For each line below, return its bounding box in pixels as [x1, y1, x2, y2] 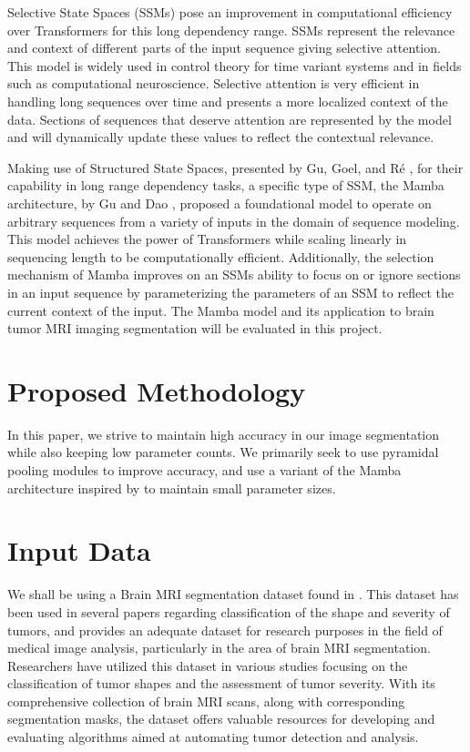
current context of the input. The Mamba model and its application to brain [7, 300, 434, 320]
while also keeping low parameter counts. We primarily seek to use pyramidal [7, 442, 439, 462]
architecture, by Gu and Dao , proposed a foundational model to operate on [7, 193, 432, 212]
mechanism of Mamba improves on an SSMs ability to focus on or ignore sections [7, 265, 461, 284]
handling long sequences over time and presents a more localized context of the [7, 91, 448, 110]
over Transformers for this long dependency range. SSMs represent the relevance [7, 20, 455, 39]
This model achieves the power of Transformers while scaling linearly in [7, 229, 407, 249]
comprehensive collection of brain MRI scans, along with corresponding [7, 691, 405, 710]
